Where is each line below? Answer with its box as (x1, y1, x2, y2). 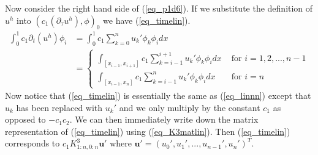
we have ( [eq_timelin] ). (103, 13, 191, 26)
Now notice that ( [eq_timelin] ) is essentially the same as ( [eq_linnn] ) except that (5, 89, 311, 102)
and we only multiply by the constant (119, 101, 260, 114)
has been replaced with (16, 101, 103, 114)
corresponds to (5, 137, 60, 150)
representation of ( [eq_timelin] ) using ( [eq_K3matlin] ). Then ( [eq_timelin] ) (5, 124, 290, 137)
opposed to (5, 113, 46, 126)
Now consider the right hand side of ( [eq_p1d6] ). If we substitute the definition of (5, 2, 313, 14)
